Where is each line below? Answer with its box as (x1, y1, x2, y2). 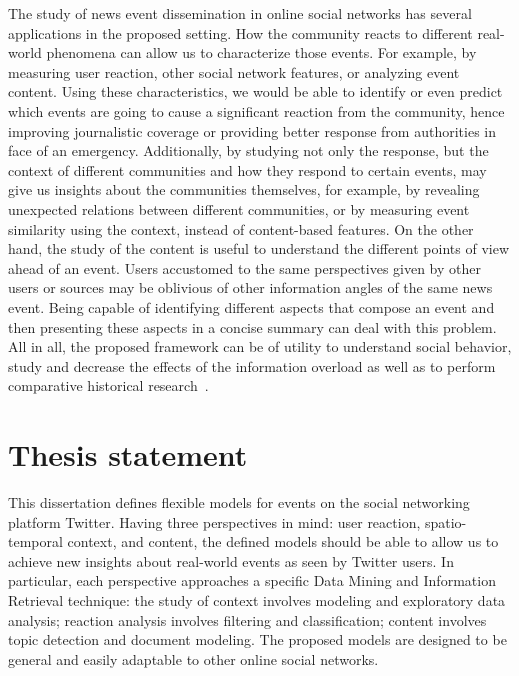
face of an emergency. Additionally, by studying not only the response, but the (8, 140, 489, 161)
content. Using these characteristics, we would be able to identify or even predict (8, 81, 503, 102)
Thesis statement (8, 434, 248, 475)
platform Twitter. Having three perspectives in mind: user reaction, (8, 511, 421, 532)
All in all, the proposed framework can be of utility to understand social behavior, (8, 336, 512, 357)
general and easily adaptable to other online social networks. (8, 648, 379, 669)
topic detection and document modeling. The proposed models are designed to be (8, 629, 507, 650)
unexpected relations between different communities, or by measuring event (8, 198, 470, 219)
